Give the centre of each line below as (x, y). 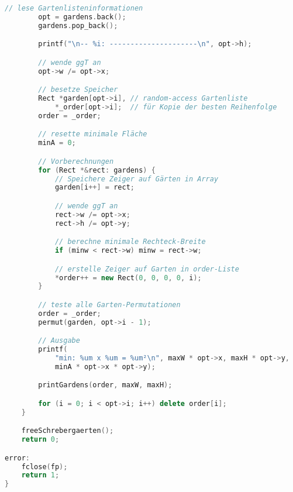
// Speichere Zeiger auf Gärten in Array (137, 179)
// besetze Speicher (78, 90)
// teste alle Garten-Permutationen (109, 305)
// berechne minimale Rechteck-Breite (130, 242)
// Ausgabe (59, 341)
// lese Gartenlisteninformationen (74, 8)
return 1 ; (40, 475)
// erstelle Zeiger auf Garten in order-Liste (147, 269)
